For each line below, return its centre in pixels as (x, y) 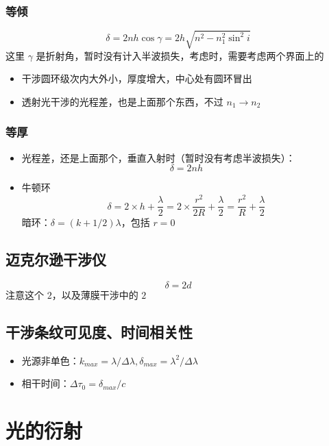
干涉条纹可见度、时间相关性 (99, 331)
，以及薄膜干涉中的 (95, 294)
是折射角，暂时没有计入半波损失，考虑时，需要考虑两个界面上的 (180, 55)
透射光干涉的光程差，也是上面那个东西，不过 (122, 101)
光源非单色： (50, 360)
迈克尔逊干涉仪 (56, 259)
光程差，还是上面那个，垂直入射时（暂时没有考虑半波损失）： (158, 157)
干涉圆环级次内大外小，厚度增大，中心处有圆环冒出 (137, 78)
